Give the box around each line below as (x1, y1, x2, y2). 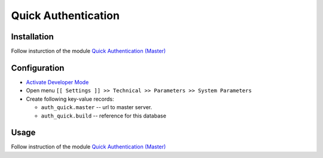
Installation (11, 32, 54, 42)
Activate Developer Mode (26, 78, 89, 86)
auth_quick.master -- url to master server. (41, 104, 153, 111)
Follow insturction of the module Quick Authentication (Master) (11, 48, 166, 55)
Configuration (11, 63, 65, 73)
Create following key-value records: (26, 95, 114, 103)
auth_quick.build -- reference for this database (41, 112, 167, 119)
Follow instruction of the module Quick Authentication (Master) (11, 143, 166, 150)
